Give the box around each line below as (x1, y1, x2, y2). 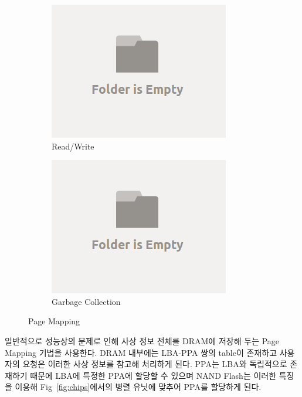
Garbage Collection (52, 295, 121, 307)
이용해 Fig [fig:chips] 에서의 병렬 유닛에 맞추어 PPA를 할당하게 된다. (15, 381, 262, 393)
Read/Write (52, 140, 94, 152)
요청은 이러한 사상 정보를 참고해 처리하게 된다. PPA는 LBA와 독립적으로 (22, 358, 287, 370)
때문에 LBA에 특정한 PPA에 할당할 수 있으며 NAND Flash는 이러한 (30, 369, 277, 381)
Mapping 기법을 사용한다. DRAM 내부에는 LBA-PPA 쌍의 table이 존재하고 (5, 346, 277, 358)
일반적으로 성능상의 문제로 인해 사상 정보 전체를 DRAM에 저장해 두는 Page (5, 334, 280, 347)
